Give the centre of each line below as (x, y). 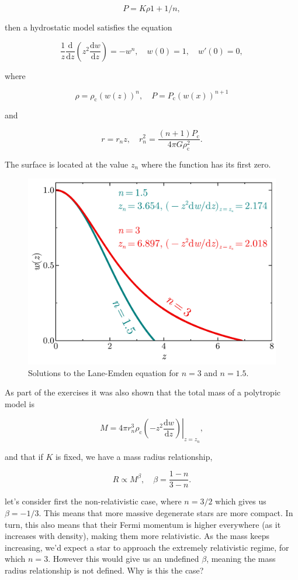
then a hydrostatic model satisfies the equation (89, 27)
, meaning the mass (241, 559)
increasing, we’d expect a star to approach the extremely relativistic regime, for (147, 547)
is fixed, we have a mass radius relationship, (134, 456)
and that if (24, 456)
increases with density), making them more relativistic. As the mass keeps (137, 536)
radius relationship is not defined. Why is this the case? (104, 570)
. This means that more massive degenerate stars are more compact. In (166, 512)
